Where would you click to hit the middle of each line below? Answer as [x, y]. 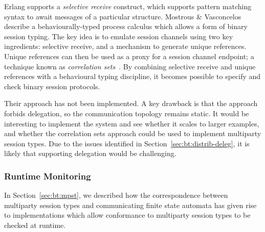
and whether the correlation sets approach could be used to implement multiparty [133, 133]
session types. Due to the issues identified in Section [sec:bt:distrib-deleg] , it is [127, 143]
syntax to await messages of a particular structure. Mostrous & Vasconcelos [123, 16]
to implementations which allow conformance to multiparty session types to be [127, 215]
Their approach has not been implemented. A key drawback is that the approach [131, 103]
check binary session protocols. [52, 86]
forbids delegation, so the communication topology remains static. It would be [127, 113]
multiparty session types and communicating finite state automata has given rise [130, 205]
